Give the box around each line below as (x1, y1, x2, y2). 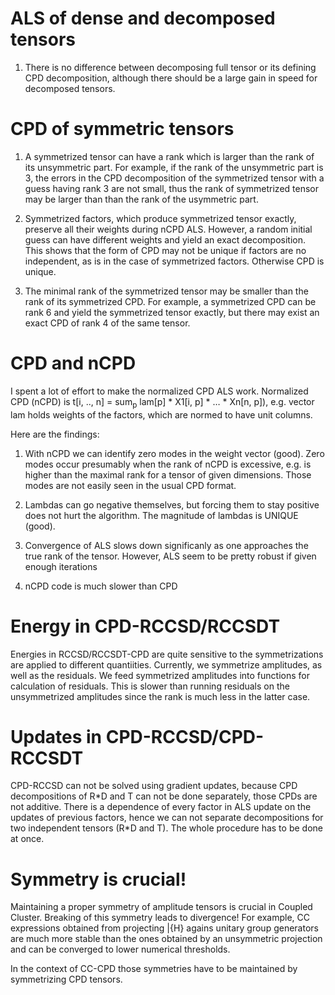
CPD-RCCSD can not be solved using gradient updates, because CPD (10, 780, 298, 792)
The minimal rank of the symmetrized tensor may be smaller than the (24, 285, 309, 297)
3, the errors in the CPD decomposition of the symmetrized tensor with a (24, 172, 325, 184)
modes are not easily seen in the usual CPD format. (24, 479, 237, 491)
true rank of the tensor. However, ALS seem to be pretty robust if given (24, 550, 317, 562)
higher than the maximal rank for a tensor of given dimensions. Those (24, 468, 312, 481)
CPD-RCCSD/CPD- (105, 725, 265, 748)
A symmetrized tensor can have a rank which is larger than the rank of (24, 150, 315, 162)
